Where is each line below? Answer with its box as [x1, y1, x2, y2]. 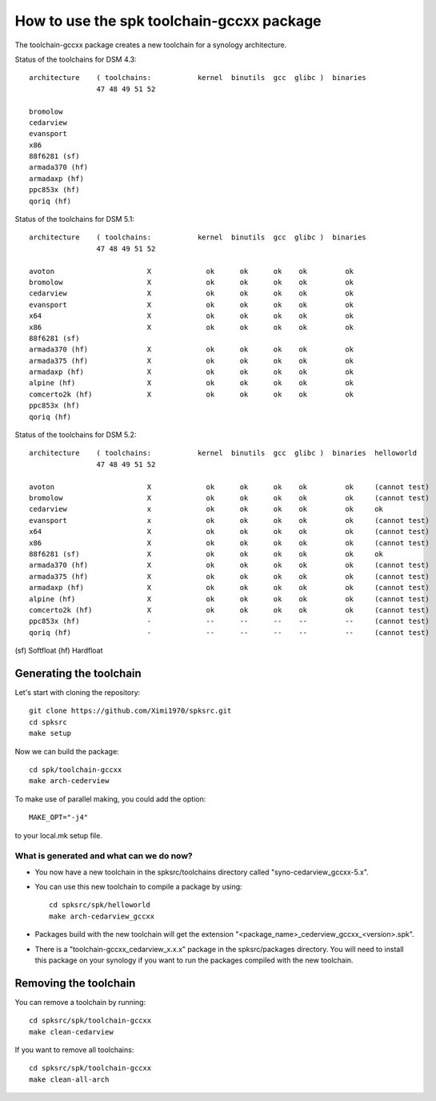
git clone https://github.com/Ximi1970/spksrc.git [29, 706, 232, 716]
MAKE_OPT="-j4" [29, 813, 89, 822]
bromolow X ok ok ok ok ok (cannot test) [29, 493, 430, 502]
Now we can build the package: [14, 746, 119, 756]
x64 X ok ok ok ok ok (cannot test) [29, 527, 430, 536]
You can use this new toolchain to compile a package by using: [34, 882, 243, 892]
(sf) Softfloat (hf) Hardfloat [14, 645, 103, 656]
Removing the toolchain [14, 976, 136, 990]
